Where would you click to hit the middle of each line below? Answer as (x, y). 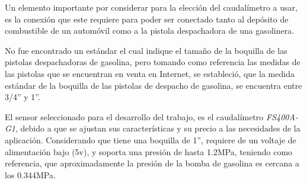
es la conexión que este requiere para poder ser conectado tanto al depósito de (147, 19)
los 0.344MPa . (30, 174)
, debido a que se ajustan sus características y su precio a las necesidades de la (158, 128)
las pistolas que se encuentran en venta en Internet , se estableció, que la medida (150, 73)
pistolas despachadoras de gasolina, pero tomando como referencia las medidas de (153, 62)
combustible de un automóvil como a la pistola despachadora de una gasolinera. (150, 30)
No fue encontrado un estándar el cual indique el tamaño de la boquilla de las (146, 50)
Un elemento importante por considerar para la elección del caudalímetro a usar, (151, 7)
